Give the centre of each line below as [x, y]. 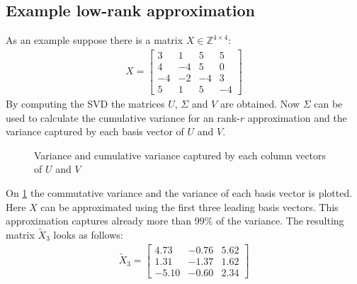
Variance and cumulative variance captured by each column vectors [180, 155]
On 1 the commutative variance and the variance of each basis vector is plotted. [179, 192]
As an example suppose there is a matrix [95, 40]
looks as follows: [88, 234]
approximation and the [297, 117]
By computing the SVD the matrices [85, 103]
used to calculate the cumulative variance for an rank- [123, 117]
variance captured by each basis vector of [95, 131]
